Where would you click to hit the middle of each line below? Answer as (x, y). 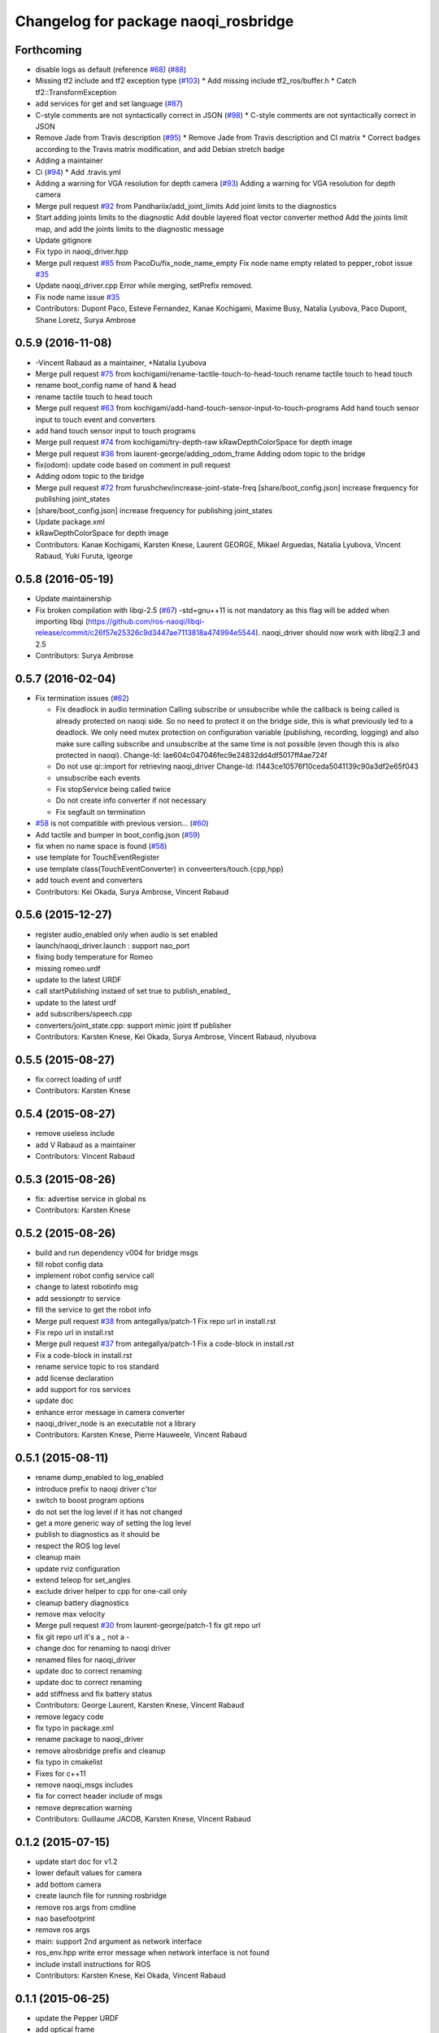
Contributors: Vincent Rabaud (85, 1156)
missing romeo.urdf (68, 969)
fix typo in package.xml (74, 1727)
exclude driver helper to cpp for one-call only (111, 1591)
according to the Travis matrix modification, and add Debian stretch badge (160, 149)
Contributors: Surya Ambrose (85, 655)
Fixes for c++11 (61, 1774)
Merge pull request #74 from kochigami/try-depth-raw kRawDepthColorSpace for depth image (194, 442)
